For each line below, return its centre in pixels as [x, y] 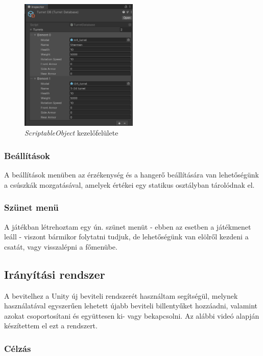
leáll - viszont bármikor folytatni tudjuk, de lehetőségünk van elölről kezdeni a [126, 237]
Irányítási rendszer [55, 274]
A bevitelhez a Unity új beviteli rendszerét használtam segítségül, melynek [121, 295]
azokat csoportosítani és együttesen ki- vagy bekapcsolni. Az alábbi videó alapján [132, 315]
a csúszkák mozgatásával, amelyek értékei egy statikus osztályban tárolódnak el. [129, 184]
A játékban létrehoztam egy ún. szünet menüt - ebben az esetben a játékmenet [128, 226]
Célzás [18, 348]
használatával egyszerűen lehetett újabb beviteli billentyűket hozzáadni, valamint [131, 306]
